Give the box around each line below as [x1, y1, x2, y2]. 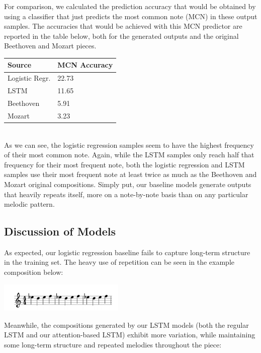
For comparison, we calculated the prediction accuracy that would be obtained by [4, 1, 256, 11]
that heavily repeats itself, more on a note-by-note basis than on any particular [4, 189, 248, 199]
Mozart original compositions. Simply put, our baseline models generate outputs [4, 179, 251, 189]
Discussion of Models [4, 223, 116, 239]
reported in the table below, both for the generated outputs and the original [4, 30, 239, 41]
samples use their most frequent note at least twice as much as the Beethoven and [4, 169, 257, 180]
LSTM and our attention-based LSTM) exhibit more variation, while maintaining [4, 329, 255, 340]
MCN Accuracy [57, 60, 113, 70]
